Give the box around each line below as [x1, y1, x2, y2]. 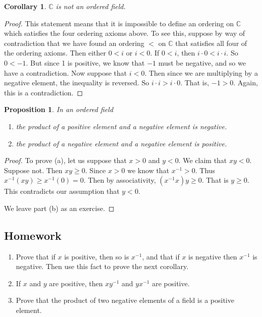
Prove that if [16, 251, 56, 261]
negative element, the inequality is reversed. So [4, 77, 149, 88]
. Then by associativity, [83, 175, 156, 185]
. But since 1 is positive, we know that [26, 57, 145, 68]
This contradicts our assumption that [4, 186, 120, 196]
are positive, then [49, 278, 103, 288]
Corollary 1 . [4, 1, 46, 11]
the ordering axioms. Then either [4, 47, 107, 58]
